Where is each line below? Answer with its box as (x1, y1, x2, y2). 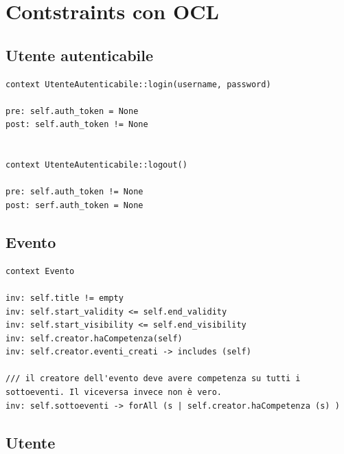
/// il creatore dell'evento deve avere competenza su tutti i (5, 374, 301, 384)
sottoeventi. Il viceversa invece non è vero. (5, 387, 222, 398)
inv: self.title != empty (5, 293, 124, 303)
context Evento (5, 266, 75, 276)
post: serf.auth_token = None (5, 200, 144, 210)
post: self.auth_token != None (5, 120, 148, 130)
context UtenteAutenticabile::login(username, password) (5, 79, 271, 89)
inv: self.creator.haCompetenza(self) (5, 333, 183, 343)
